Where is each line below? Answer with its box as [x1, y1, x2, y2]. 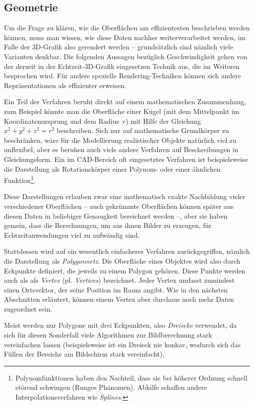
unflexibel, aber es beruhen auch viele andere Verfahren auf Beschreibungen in [4, 144, 238, 155]
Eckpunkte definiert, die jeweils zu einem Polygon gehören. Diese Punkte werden [4, 265, 246, 275]
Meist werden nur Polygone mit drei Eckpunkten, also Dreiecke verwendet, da [4, 320, 237, 330]
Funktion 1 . [4, 174, 36, 185]
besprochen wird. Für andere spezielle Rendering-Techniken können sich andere [4, 70, 241, 81]
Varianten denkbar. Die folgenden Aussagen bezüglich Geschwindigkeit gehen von [4, 51, 248, 61]
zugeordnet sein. [4, 303, 52, 314]
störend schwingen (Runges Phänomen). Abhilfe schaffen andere [15, 382, 207, 392]
